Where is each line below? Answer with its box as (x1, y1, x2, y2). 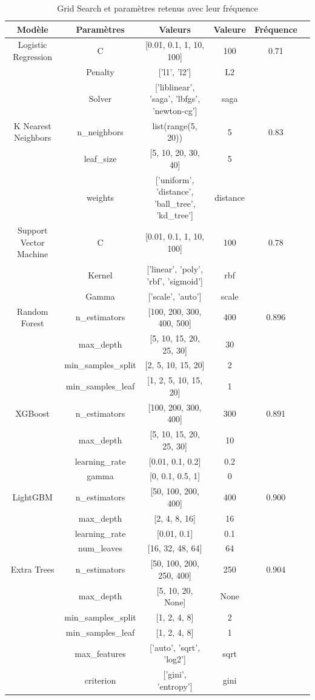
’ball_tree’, (154, 197, 196, 209)
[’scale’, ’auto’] (148, 289, 202, 302)
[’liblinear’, (154, 80, 195, 93)
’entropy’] (157, 679, 193, 692)
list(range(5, (152, 119, 197, 132)
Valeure (213, 22, 246, 35)
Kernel (88, 269, 113, 281)
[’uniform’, (155, 173, 194, 186)
